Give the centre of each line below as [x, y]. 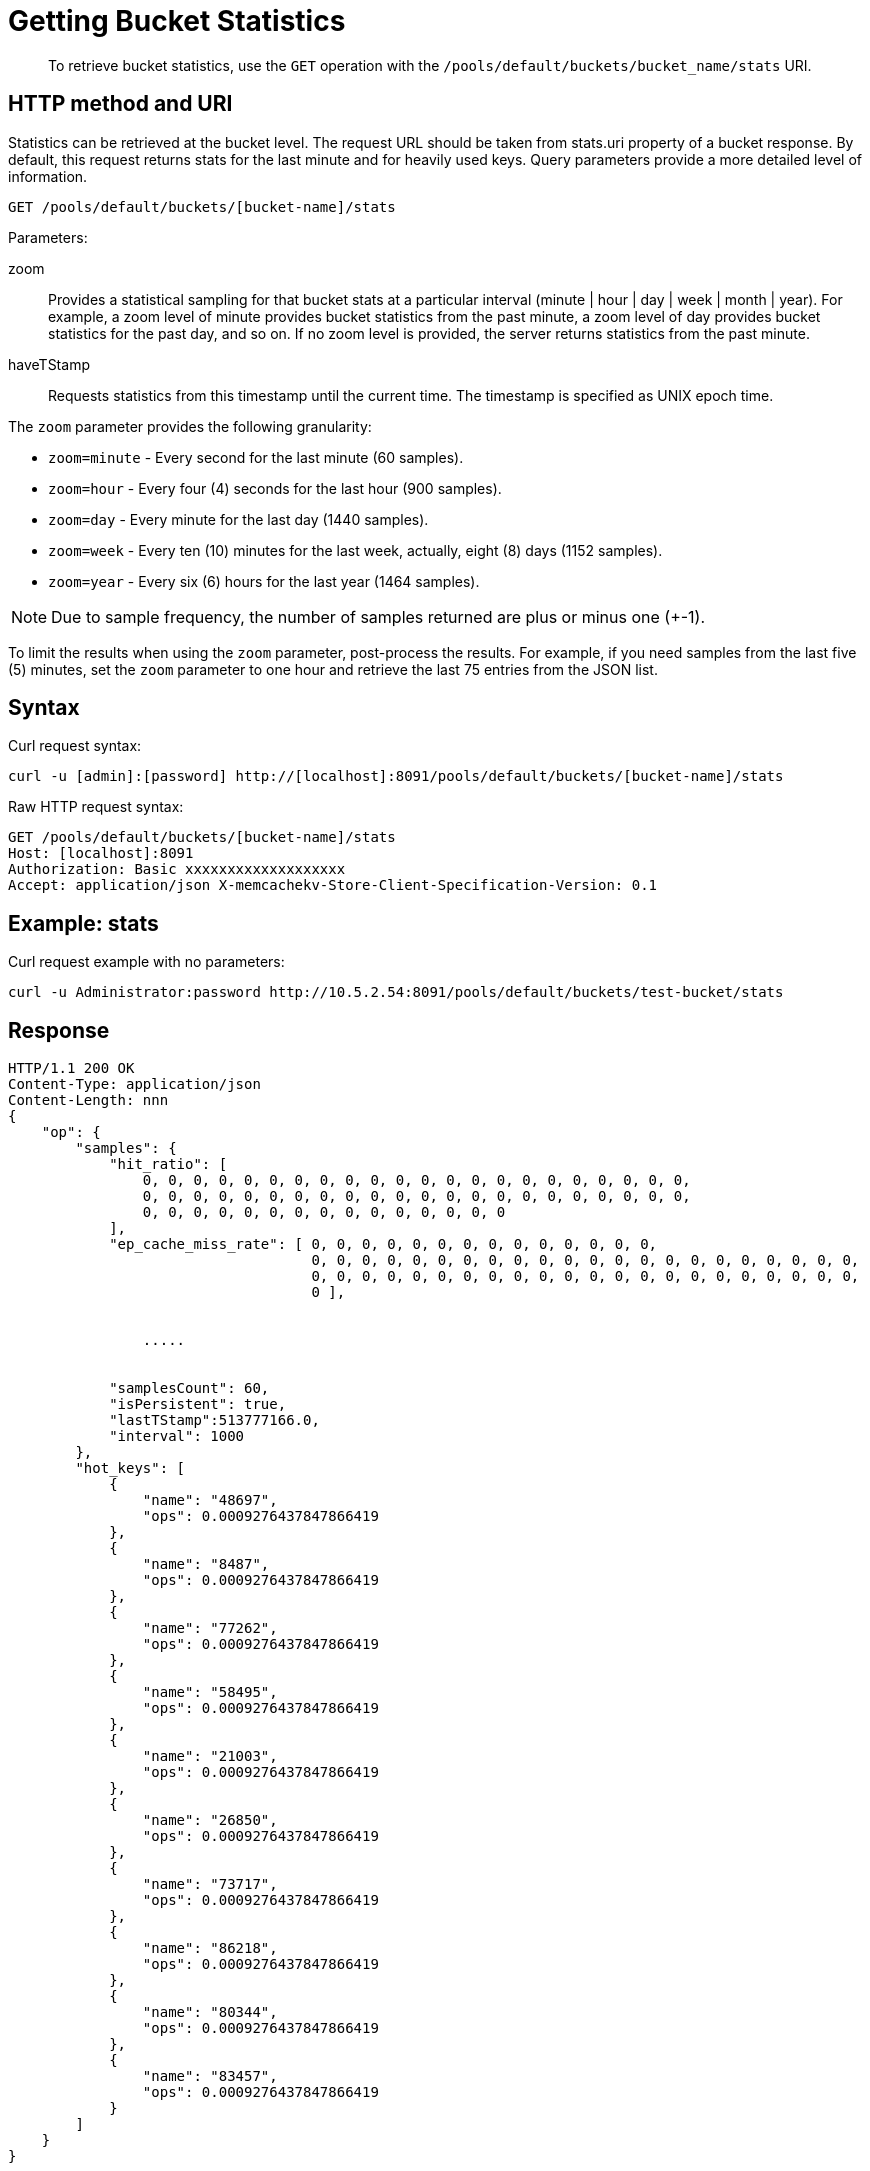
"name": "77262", [210, 1628]
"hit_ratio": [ [168, 1164]
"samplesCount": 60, [189, 1388]
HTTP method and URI [120, 104]
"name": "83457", [210, 2076]
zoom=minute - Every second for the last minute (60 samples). [256, 457]
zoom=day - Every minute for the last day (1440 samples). [238, 519]
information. [48, 176]
